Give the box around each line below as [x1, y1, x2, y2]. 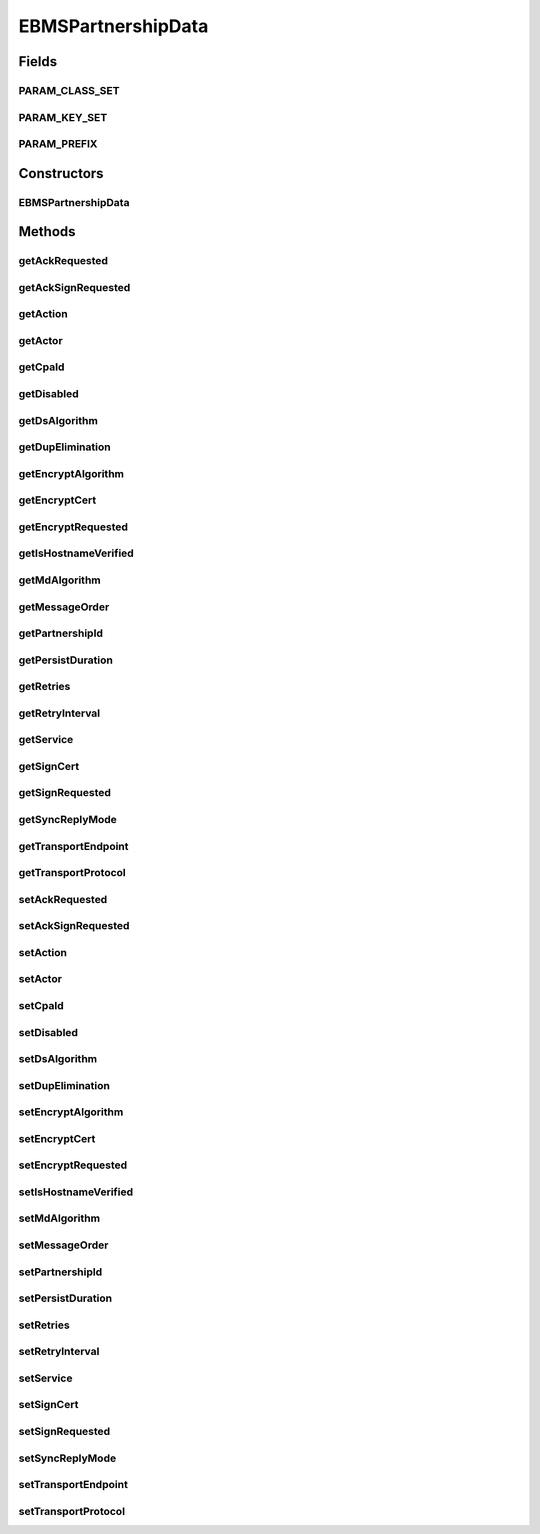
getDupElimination [18, 440, 111, 454]
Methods [18, 223, 76, 240]
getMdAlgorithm [18, 573, 101, 587]
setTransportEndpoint [18, 1478, 129, 1492]
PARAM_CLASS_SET [18, 83, 120, 97]
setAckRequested [18, 892, 108, 906]
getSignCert [18, 759, 80, 773]
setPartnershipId [18, 1265, 103, 1279]
